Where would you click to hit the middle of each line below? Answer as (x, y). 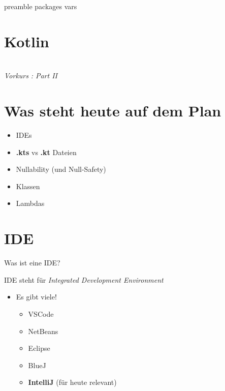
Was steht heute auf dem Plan (113, 111)
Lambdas (30, 203)
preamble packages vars (41, 6)
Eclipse (39, 348)
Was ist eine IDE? (32, 263)
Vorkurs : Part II (31, 76)
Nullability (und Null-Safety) (61, 169)
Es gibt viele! (36, 297)
